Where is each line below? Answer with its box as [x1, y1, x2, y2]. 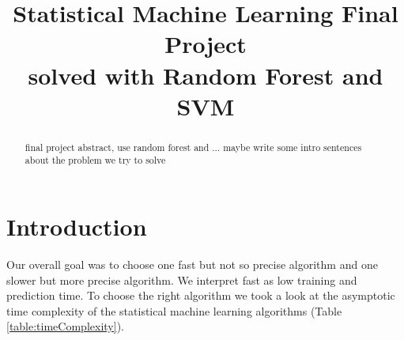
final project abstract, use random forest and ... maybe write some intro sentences [25, 140, 362, 153]
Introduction [6, 210, 147, 243]
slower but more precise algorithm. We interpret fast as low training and [6, 271, 357, 288]
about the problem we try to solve [25, 153, 166, 167]
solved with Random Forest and [28, 59, 383, 91]
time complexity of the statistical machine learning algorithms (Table [6, 302, 342, 319]
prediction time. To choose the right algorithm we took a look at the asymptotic [6, 287, 395, 304]
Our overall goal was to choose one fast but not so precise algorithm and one [6, 255, 378, 272]
